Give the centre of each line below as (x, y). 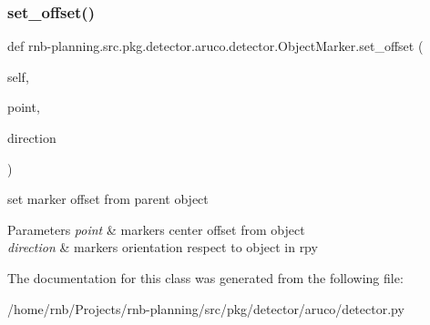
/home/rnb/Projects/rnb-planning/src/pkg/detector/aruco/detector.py (206, 308)
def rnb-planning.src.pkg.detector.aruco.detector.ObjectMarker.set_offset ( (215, 46)
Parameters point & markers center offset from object (156, 229)
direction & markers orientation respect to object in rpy (163, 247)
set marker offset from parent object (108, 199)
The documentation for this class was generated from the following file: (205, 277)
